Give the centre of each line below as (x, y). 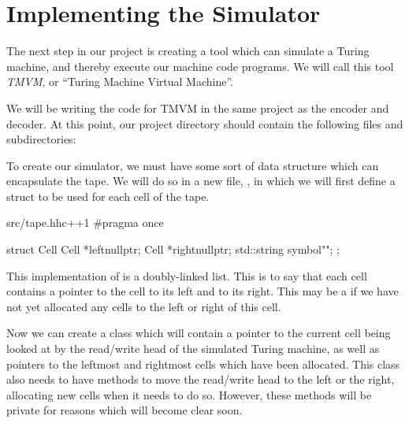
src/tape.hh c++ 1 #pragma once (85, 223)
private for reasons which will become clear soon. (125, 410)
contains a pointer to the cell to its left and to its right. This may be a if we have (203, 291)
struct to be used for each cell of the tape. (108, 196)
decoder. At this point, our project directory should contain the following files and (205, 123)
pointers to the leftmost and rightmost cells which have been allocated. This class (203, 364)
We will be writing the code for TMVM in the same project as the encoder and (198, 108)
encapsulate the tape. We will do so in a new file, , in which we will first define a (201, 181)
